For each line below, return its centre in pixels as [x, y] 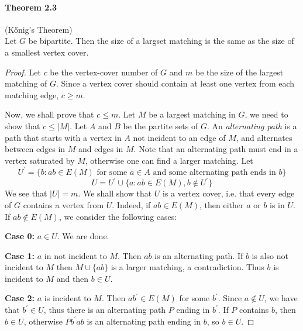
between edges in [35, 149]
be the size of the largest [239, 72]
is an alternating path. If [199, 255]
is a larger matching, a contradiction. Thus [187, 267]
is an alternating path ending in [144, 321]
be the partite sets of [161, 125]
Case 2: [20, 298]
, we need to [266, 114]
